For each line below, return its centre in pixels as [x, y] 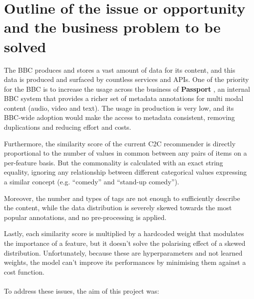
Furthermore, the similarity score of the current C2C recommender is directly [120, 143]
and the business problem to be [112, 27]
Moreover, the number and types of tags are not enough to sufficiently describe [122, 198]
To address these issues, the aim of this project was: [82, 290]
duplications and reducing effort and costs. [68, 127]
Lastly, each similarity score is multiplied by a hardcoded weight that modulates [124, 233]
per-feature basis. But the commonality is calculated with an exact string [114, 162]
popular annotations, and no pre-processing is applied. [85, 217]
